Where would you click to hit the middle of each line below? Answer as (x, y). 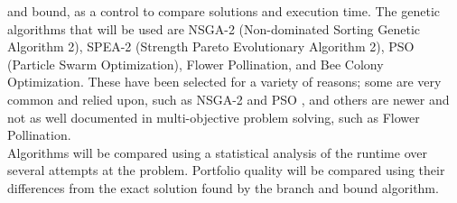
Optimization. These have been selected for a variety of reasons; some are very (224, 82)
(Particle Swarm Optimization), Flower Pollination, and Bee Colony (196, 64)
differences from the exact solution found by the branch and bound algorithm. (223, 187)
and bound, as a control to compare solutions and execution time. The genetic (224, 11)
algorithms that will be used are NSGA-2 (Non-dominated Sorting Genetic (214, 28)
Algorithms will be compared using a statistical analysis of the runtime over (217, 152)
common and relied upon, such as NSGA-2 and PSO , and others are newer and (228, 99)
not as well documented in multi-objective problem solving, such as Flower (214, 117)
